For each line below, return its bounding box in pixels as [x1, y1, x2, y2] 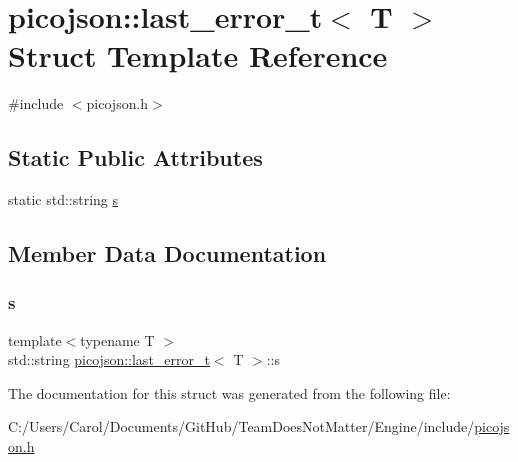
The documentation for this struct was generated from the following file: [8, 382, 451, 403]
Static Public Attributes [8, 142, 263, 173]
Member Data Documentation [8, 238, 327, 269]
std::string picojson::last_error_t [8, 349, 210, 370]
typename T [80, 329, 155, 350]
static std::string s [8, 189, 119, 210]
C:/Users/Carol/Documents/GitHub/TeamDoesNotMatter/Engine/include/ [8, 416, 475, 437]
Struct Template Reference [8, 35, 388, 76]
